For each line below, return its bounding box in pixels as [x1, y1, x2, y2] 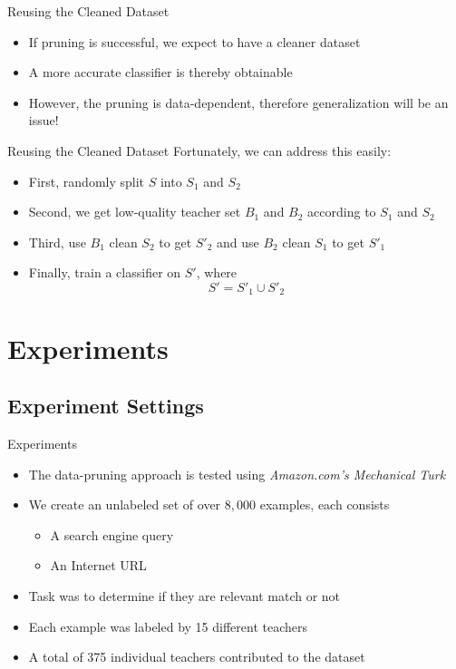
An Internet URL [50, 556, 147, 575]
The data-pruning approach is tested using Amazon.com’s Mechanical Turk [28, 464, 446, 483]
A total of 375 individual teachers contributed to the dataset [28, 647, 365, 666]
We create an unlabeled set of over [28, 495, 221, 514]
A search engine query [50, 525, 174, 544]
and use [217, 232, 259, 251]
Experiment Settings [7, 392, 204, 420]
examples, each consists [259, 495, 390, 514]
